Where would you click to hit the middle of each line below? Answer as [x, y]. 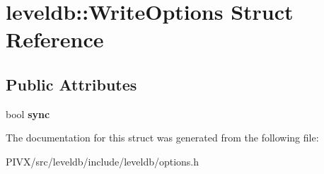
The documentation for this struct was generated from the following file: [162, 138]
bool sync [28, 114]
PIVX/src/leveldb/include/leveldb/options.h [103, 161]
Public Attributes [71, 84]
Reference [55, 39]
